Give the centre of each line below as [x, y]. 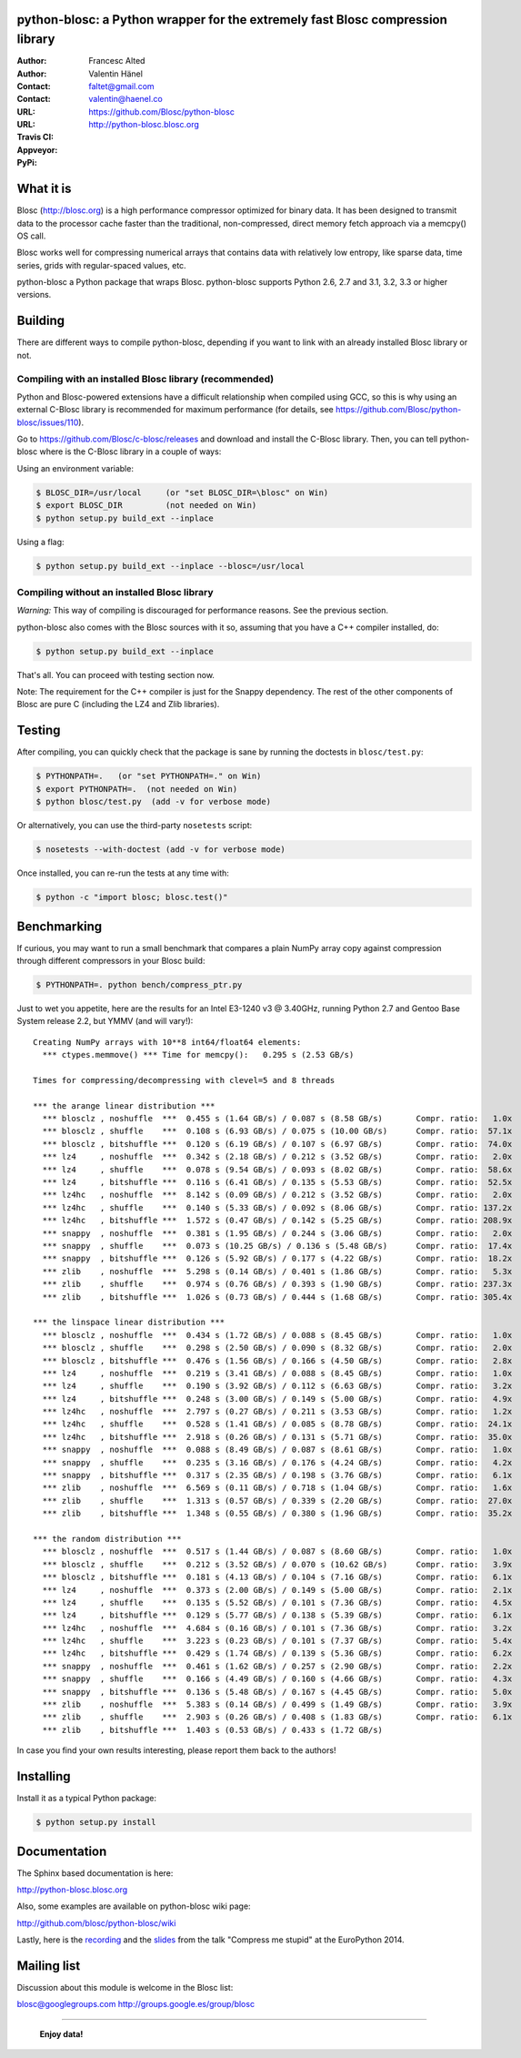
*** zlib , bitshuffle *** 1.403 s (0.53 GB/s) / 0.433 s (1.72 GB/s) [213, 1730]
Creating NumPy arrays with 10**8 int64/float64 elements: [167, 1042]
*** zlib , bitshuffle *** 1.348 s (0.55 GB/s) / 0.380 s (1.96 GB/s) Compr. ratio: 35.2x [277, 1514]
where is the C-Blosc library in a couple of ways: [130, 451]
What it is [44, 189]
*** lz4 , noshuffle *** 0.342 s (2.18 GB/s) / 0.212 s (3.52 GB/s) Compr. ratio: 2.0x [277, 1157]
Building [41, 321]
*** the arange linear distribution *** [124, 1105]
